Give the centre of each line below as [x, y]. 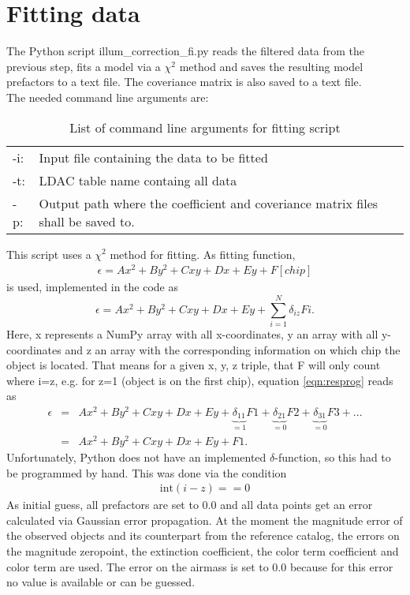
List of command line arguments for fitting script [205, 127]
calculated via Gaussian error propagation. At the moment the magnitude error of [205, 520]
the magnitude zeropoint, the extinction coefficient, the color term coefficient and [203, 551]
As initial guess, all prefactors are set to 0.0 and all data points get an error [190, 505]
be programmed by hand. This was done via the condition [147, 472]
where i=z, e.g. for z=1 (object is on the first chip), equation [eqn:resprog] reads [200, 380]
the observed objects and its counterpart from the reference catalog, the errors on [203, 535]
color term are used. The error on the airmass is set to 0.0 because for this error [200, 566]
